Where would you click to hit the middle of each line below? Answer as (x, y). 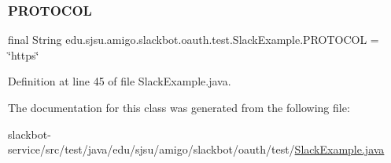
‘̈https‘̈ (24, 54)
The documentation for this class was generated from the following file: (179, 107)
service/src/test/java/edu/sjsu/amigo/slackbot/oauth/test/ (151, 149)
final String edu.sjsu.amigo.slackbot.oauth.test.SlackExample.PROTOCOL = (194, 40)
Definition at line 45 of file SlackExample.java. (120, 81)
